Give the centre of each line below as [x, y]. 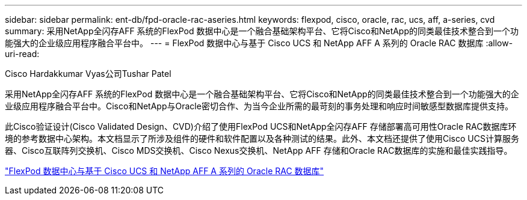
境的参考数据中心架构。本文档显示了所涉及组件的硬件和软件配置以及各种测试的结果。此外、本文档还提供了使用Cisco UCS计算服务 [262, 138]
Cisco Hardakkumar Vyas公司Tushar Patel [88, 74]
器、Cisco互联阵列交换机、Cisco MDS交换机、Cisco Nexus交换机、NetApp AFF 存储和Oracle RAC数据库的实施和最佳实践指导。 [259, 150]
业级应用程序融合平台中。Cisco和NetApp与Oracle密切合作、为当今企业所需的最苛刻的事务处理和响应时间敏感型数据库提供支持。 [259, 106]
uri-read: [22, 54]
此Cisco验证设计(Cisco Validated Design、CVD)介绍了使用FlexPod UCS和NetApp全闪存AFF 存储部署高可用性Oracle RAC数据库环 [261, 126]
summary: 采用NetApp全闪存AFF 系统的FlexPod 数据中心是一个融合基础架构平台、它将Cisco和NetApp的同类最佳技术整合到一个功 [262, 31]
